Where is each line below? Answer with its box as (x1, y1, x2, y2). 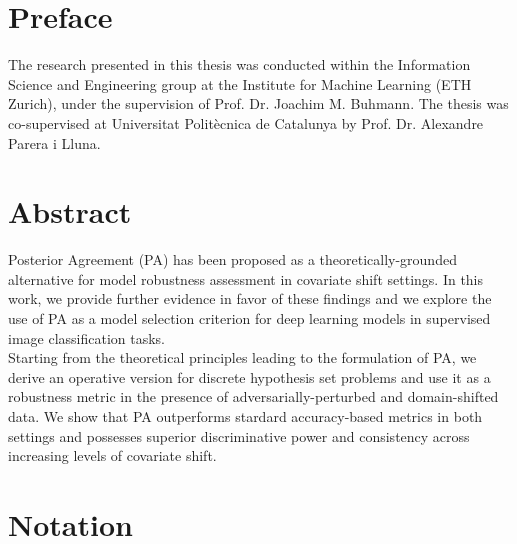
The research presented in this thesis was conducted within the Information (8, 54, 471, 75)
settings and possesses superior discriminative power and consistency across (8, 425, 470, 446)
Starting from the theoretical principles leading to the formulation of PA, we (8, 347, 477, 368)
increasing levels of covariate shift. (8, 445, 217, 466)
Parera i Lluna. (8, 132, 101, 153)
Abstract (8, 191, 132, 232)
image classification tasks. (8, 327, 166, 348)
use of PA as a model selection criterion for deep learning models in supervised (8, 308, 491, 328)
